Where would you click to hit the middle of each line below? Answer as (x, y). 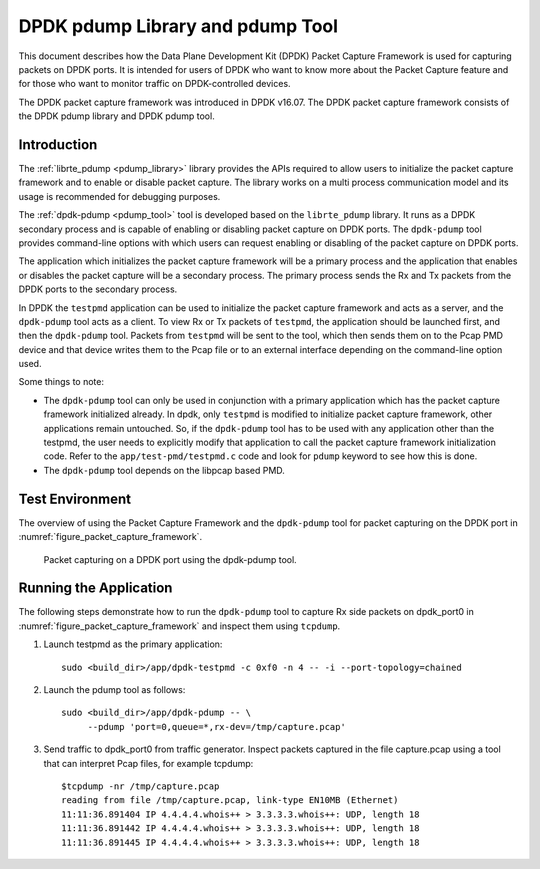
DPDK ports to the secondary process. (98, 289)
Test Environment (75, 498)
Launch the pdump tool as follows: (114, 689)
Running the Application (95, 588)
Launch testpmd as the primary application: (133, 644)
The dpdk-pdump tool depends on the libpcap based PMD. (164, 470)
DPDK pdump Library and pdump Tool (178, 26)
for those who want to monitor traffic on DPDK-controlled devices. (154, 84)
